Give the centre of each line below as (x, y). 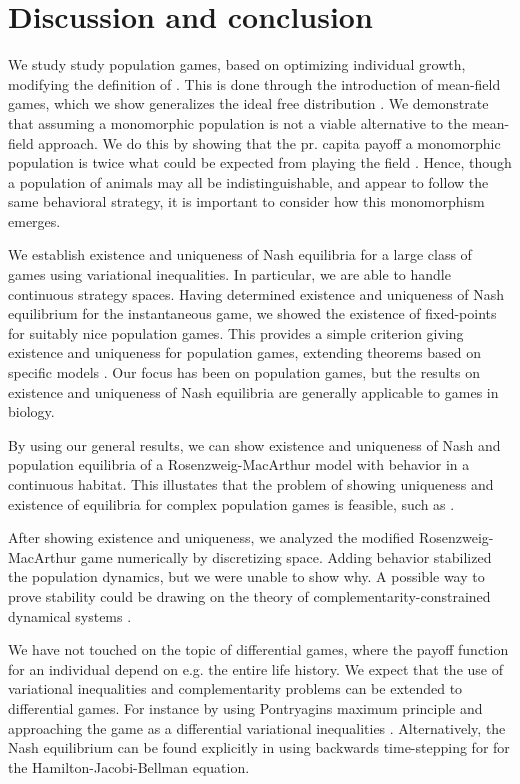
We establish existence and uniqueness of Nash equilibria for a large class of (240, 254)
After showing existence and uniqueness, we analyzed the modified (211, 537)
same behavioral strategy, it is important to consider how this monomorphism (246, 201)
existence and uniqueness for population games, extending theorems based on (245, 352)
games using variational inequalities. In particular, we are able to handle (229, 274)
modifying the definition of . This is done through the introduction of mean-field (254, 83)
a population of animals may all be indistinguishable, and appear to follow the (248, 181)
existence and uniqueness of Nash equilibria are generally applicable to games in (253, 391)
